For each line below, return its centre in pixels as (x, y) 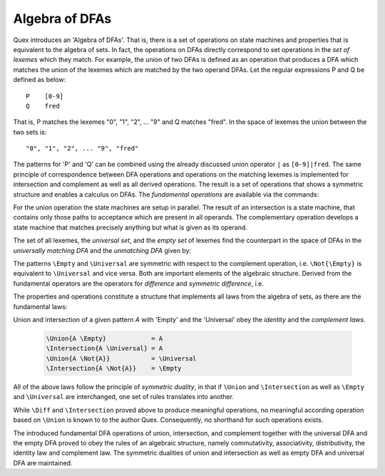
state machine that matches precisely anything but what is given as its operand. (130, 227)
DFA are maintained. (43, 462)
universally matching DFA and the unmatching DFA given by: (102, 250)
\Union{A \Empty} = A (104, 338)
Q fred (43, 106)
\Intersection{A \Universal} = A (104, 348)
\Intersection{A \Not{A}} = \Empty (114, 368)
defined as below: (40, 80)
